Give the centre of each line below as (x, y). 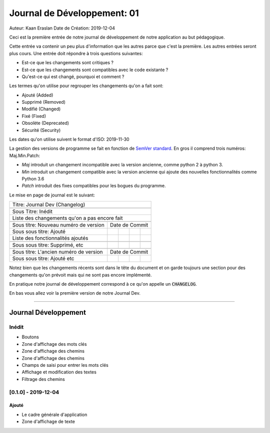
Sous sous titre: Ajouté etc (43, 259)
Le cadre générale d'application (54, 414)
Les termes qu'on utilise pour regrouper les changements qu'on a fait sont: (86, 86)
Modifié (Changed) (41, 109)
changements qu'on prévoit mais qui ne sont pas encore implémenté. (80, 275)
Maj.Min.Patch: (24, 155)
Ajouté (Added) (37, 95)
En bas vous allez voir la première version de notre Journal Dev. (75, 293)
